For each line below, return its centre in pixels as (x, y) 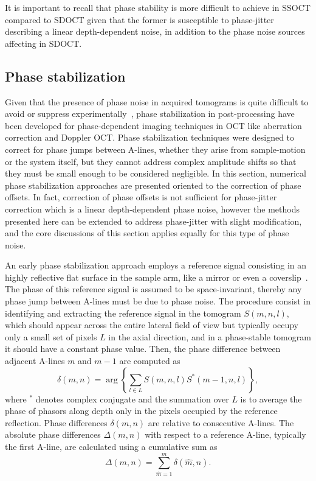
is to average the (271, 398)
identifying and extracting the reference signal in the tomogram (123, 313)
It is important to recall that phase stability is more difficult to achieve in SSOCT (158, 7)
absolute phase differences (53, 434)
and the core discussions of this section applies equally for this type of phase (147, 233)
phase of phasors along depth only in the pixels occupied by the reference (141, 411)
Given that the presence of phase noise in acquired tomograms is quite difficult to (157, 101)
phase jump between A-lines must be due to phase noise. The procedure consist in (158, 301)
